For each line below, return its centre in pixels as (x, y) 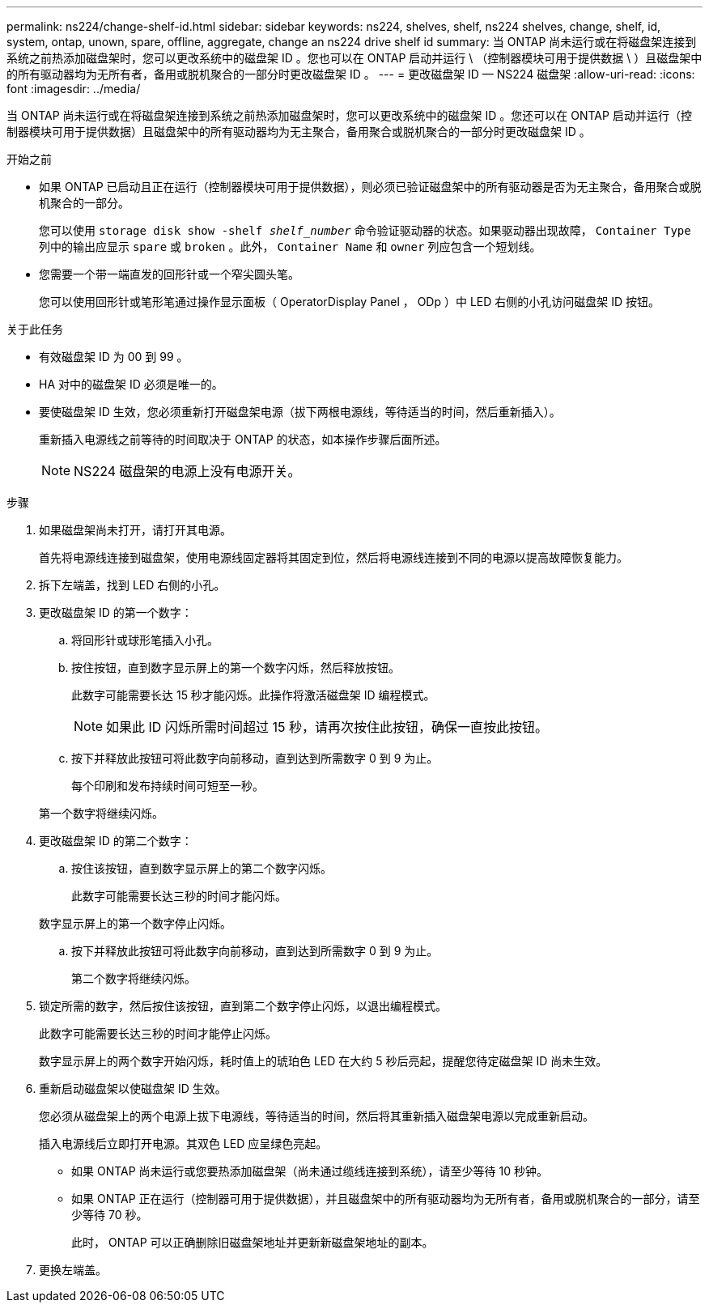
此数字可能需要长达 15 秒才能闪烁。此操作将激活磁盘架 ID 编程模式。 (253, 695)
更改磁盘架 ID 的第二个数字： (116, 841)
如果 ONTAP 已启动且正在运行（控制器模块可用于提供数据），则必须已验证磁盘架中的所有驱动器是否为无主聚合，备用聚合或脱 (370, 187)
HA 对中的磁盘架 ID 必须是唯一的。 (131, 384)
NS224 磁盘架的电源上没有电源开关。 (187, 471)
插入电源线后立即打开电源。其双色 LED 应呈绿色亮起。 (183, 1143)
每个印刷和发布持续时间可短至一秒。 (168, 786)
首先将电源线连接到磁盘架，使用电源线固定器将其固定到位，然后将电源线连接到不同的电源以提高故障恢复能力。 (333, 557)
